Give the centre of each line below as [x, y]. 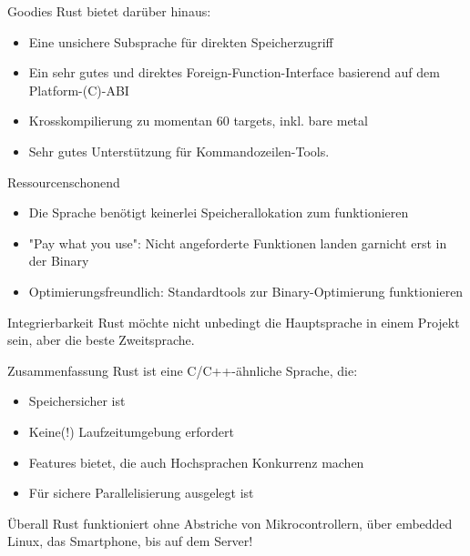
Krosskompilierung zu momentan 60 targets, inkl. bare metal [198, 121]
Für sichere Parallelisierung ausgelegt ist [141, 493]
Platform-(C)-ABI [79, 90]
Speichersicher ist [77, 401]
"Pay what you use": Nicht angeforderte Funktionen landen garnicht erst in [238, 243]
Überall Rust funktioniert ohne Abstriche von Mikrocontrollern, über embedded [230, 523]
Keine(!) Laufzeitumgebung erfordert [131, 431]
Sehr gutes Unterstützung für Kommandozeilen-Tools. [179, 151]
